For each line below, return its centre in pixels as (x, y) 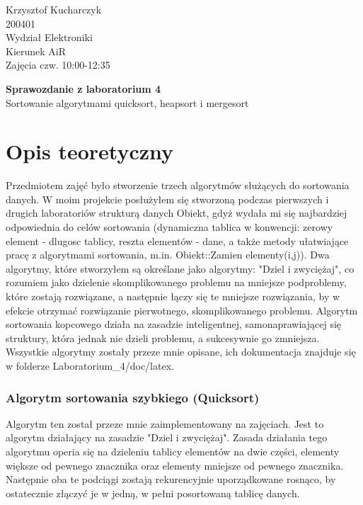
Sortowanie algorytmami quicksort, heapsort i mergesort (127, 102)
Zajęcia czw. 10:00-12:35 (58, 65)
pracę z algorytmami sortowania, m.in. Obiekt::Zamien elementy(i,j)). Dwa (168, 255)
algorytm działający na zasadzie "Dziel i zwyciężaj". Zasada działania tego (167, 437)
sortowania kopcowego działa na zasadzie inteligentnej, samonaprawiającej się (174, 324)
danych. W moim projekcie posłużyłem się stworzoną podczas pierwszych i (167, 199)
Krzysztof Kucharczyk (54, 9)
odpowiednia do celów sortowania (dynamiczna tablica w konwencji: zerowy (169, 227)
